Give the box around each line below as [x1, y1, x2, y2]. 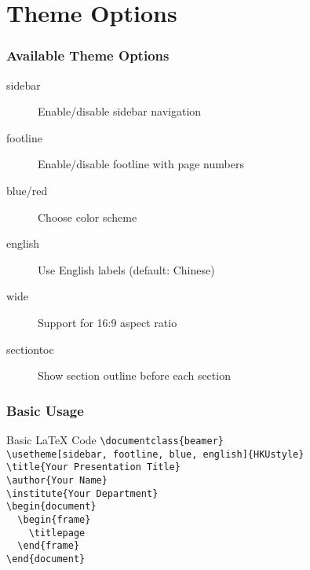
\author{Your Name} [6, 474, 108, 486]
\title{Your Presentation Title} [6, 462, 181, 473]
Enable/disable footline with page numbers [38, 156, 244, 172]
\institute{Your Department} [6, 487, 159, 499]
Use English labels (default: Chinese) [38, 261, 215, 278]
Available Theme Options [6, 46, 170, 65]
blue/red [6, 182, 48, 198]
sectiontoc [6, 340, 54, 357]
